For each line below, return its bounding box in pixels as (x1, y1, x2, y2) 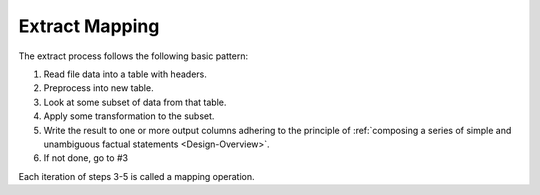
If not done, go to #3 (43, 152, 129, 164)
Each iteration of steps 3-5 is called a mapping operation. (18, 170, 255, 182)
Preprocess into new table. (43, 82, 154, 94)
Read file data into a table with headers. (43, 68, 207, 80)
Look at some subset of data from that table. (43, 96, 227, 108)
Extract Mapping (18, 15, 160, 37)
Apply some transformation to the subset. (43, 110, 215, 122)
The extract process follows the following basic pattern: (18, 50, 249, 62)
